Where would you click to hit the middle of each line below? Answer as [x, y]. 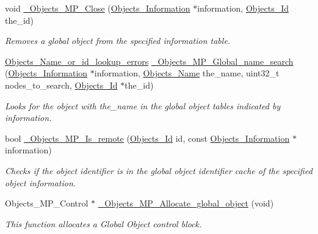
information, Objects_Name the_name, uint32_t [187, 73]
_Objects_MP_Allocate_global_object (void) [186, 203]
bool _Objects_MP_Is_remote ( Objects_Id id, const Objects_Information [147, 138]
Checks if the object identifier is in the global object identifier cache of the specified [159, 170]
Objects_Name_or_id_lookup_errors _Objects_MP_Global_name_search [149, 61]
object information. [41, 182]
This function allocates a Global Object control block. [103, 223]
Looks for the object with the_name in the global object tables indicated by [143, 105]
